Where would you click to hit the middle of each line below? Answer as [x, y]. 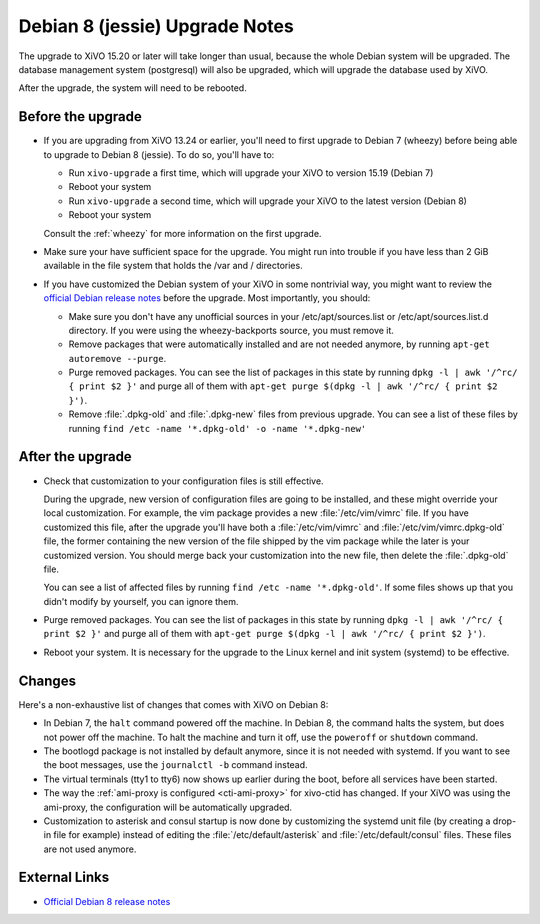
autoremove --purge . [117, 358]
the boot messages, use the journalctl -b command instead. [176, 765]
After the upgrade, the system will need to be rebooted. [132, 88]
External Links [64, 877]
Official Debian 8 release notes [107, 901]
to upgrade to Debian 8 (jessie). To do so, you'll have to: [159, 154]
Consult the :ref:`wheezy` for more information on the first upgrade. [182, 233]
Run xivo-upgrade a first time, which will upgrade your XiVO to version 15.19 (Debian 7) [251, 173]
